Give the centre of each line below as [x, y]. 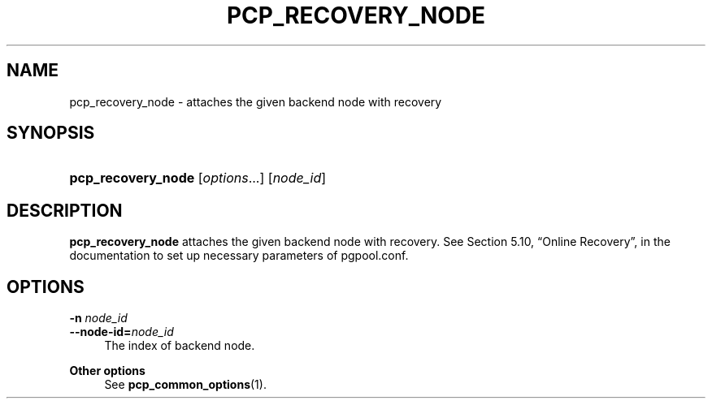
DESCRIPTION [65, 210]
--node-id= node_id [122, 332]
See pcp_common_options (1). [185, 385]
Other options [107, 371]
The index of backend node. [180, 346]
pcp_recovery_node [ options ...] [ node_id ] [198, 178]
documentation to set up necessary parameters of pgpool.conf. [239, 256]
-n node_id [98, 318]
